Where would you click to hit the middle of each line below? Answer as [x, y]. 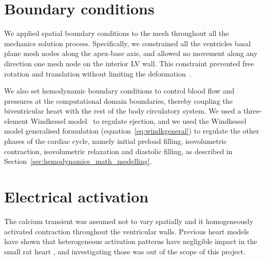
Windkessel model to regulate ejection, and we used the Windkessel [138, 120]
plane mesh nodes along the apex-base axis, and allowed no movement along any [131, 53]
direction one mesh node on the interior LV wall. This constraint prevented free [129, 63]
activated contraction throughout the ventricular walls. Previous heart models [127, 231]
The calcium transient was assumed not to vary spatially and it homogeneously [129, 221]
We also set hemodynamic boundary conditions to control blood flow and [119, 91]
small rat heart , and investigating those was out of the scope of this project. [125, 251]
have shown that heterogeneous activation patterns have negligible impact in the [131, 241]
